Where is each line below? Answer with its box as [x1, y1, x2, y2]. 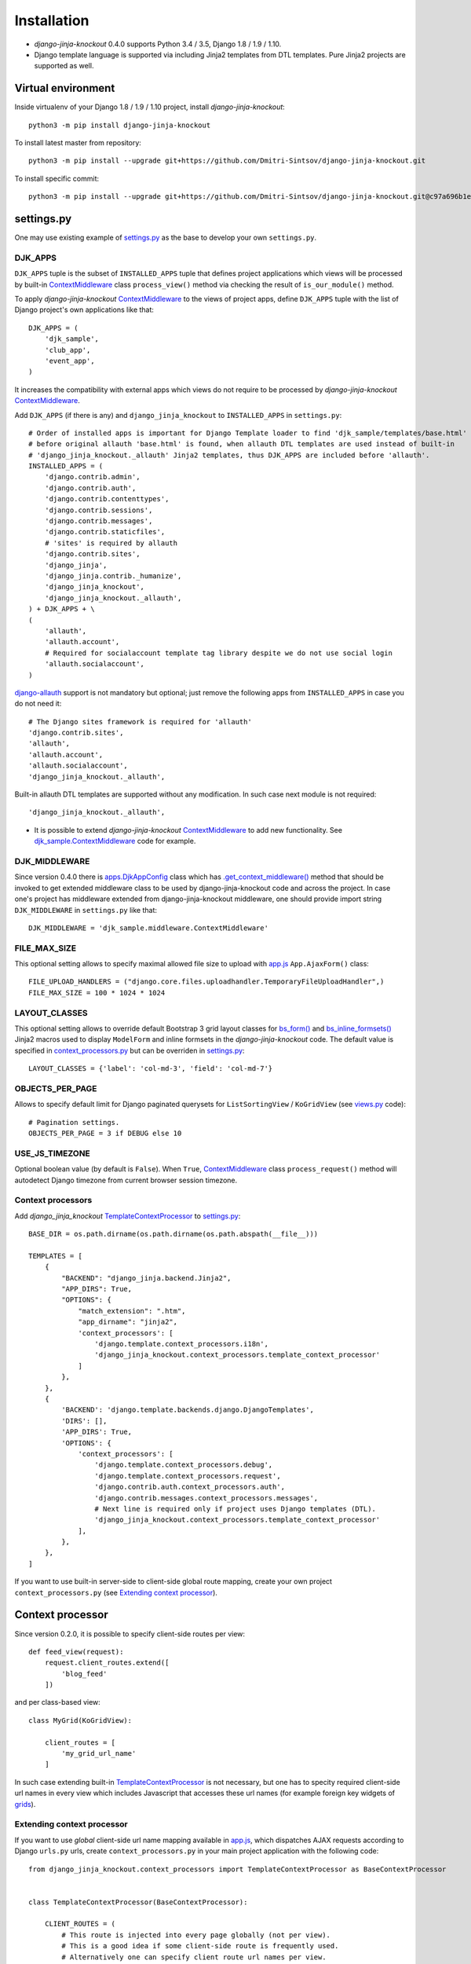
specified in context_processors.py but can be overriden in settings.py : [14, 1046, 245, 1055]
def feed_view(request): [28, 1647, 124, 1656]
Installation [14, 12, 89, 29]
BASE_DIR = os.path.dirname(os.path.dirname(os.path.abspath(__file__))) [28, 1229, 319, 1239]
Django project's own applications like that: [14, 305, 155, 314]
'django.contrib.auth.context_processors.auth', [94, 1482, 286, 1492]
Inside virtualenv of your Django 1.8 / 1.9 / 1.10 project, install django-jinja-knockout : [14, 102, 286, 112]
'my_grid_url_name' [61, 1749, 137, 1758]
